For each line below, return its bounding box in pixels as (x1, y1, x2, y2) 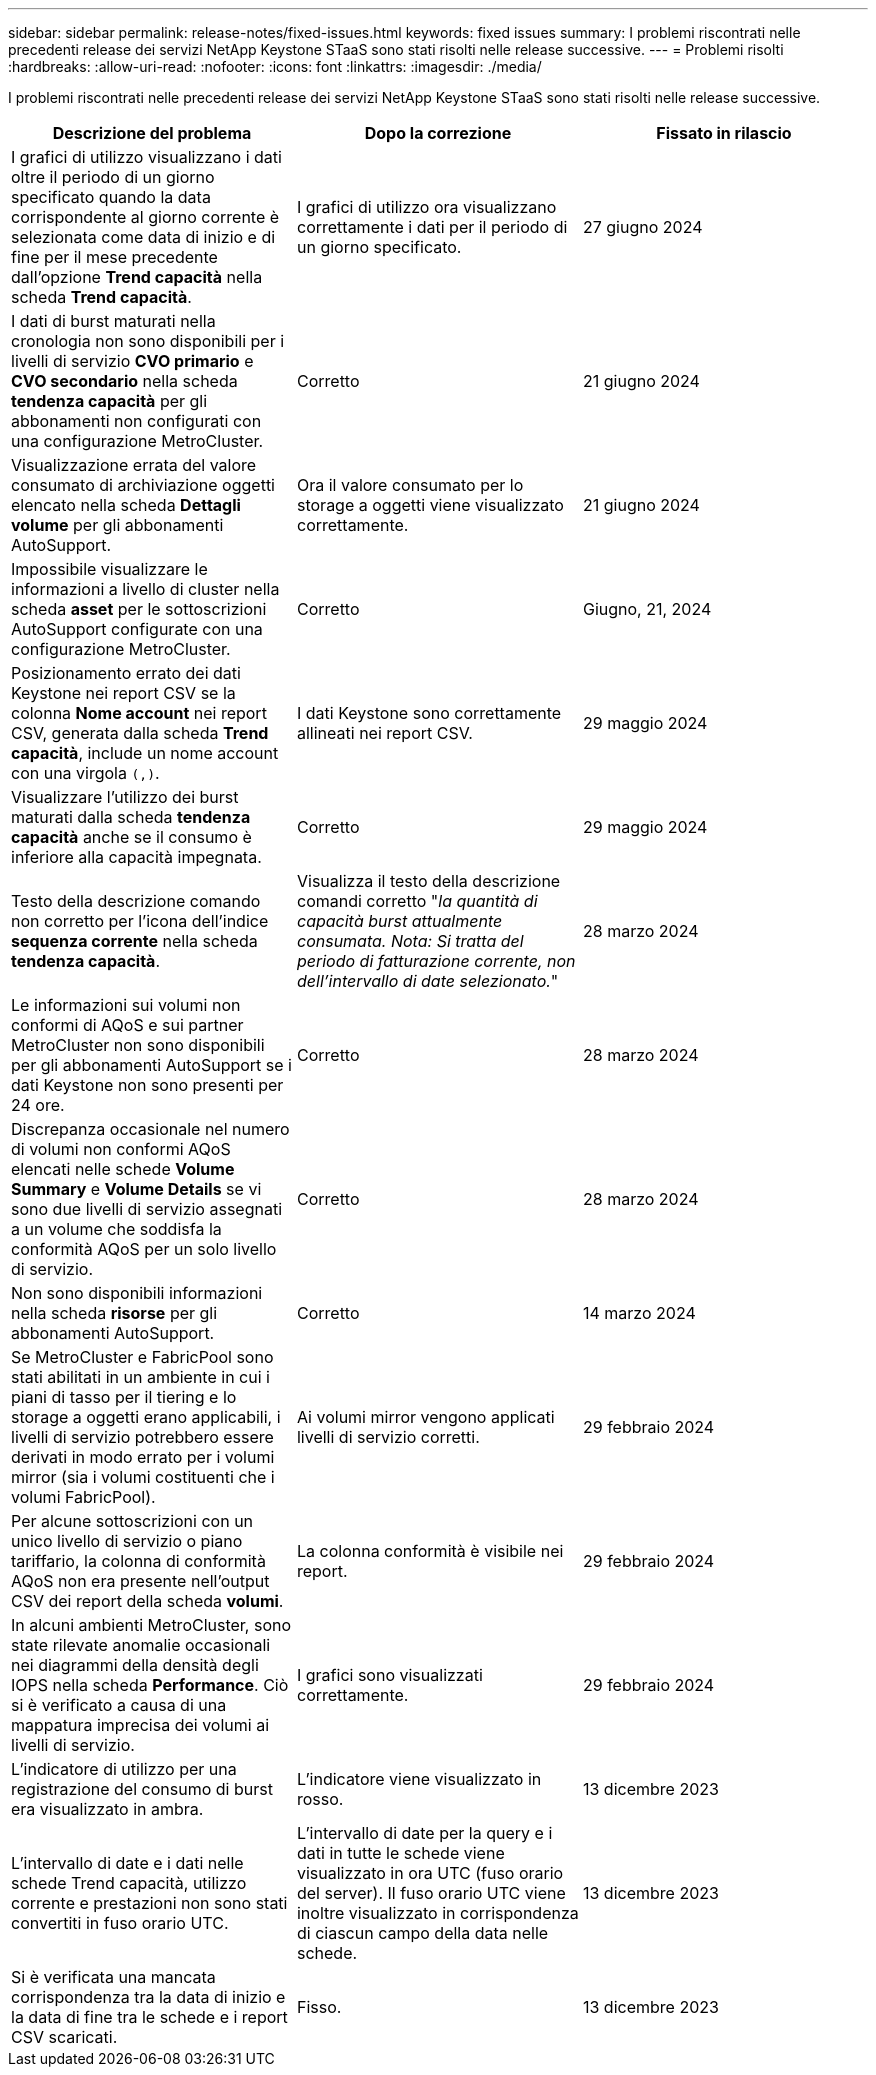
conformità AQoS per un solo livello (11, 1239, 277, 1259)
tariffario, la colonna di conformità (11, 1551, 266, 1571)
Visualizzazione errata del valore (11, 455, 257, 475)
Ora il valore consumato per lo (296, 475, 524, 495)
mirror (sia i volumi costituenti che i (11, 1467, 275, 1487)
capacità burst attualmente (296, 911, 503, 931)
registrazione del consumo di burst (11, 1779, 273, 1799)
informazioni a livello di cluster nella (11, 579, 280, 599)
